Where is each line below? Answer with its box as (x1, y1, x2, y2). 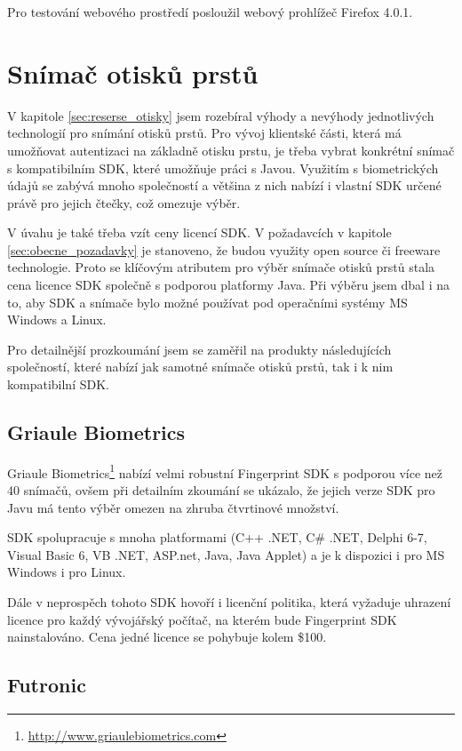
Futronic (7, 671, 86, 699)
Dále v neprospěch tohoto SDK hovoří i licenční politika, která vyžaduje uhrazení (7, 593, 451, 611)
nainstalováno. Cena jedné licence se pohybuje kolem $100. (7, 627, 327, 646)
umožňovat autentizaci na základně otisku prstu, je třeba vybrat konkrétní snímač (7, 140, 455, 159)
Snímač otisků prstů (7, 54, 259, 91)
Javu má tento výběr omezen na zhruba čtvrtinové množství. (7, 498, 339, 516)
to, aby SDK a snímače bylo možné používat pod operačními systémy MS (7, 292, 408, 311)
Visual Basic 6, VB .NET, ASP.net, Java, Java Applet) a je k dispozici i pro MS (7, 545, 445, 563)
